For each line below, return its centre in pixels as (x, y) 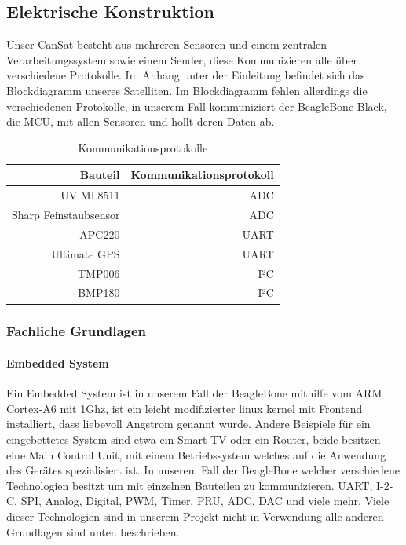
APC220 (100, 234)
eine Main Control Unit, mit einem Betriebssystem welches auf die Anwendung (196, 454)
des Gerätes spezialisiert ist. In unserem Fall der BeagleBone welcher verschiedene (203, 470)
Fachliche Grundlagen (77, 331)
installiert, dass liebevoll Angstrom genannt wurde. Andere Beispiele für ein (188, 424)
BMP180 (99, 293)
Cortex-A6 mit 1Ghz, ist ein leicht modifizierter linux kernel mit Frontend (185, 408)
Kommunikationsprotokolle (143, 147)
